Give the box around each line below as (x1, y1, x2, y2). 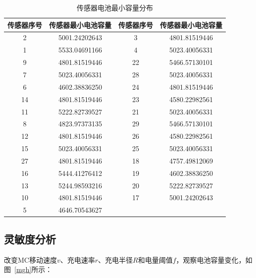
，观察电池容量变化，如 (176, 254, 253, 265)
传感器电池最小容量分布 (77, 2, 153, 12)
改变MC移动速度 (4, 254, 57, 265)
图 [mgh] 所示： (4, 264, 52, 275)
